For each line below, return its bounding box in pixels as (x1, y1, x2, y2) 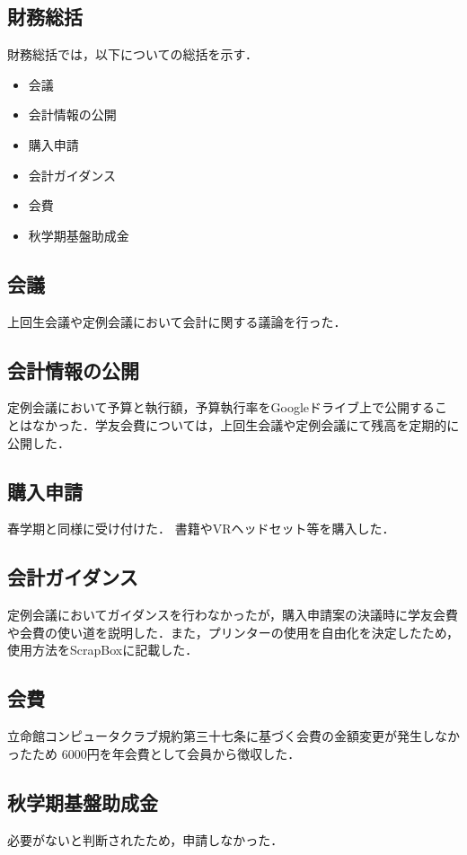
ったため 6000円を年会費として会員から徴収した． (7, 744, 301, 762)
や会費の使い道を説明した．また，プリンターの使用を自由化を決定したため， (7, 622, 460, 641)
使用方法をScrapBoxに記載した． (7, 640, 198, 659)
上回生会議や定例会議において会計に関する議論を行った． (7, 312, 347, 331)
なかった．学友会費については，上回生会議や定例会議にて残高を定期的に (31, 415, 460, 434)
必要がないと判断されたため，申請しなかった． (7, 830, 284, 849)
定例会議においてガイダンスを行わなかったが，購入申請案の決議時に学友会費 (7, 605, 458, 624)
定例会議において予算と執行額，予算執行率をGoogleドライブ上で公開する (7, 398, 436, 417)
